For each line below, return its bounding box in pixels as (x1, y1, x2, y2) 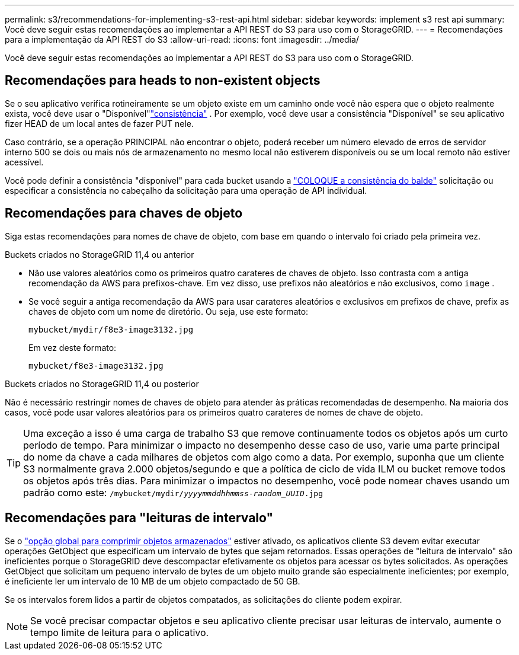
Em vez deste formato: (28, 342, 117, 353)
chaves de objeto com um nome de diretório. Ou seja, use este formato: (28, 306, 309, 317)
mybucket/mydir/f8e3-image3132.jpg (28, 324, 194, 334)
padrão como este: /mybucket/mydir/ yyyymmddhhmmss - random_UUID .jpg (23, 486, 323, 499)
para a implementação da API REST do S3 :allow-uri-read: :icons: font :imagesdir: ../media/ (5, 34, 359, 44)
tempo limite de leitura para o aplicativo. (30, 626, 209, 638)
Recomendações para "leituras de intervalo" (5, 510, 274, 526)
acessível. (5, 156, 44, 167)
